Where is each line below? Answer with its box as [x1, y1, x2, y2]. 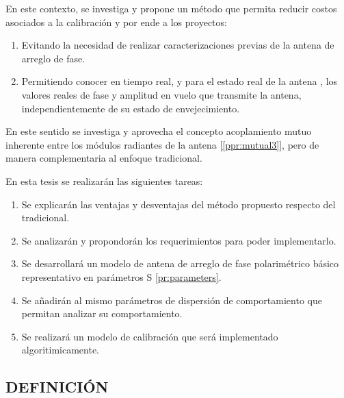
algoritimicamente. [21, 343, 100, 357]
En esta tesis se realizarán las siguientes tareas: [5, 173, 203, 188]
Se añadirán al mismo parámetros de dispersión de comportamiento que [21, 293, 322, 307]
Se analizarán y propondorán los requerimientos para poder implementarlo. [21, 233, 336, 247]
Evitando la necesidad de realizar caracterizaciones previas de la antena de [21, 38, 334, 52]
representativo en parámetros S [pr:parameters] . [21, 269, 222, 284]
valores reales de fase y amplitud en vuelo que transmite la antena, [21, 87, 302, 101]
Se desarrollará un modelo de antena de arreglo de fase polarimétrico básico [21, 256, 339, 271]
